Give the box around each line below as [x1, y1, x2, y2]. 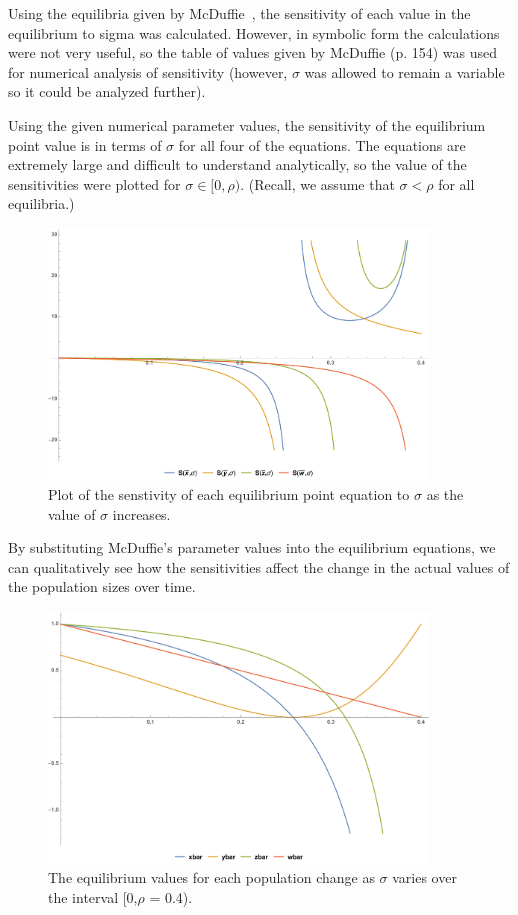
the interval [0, [48, 886, 138, 907]
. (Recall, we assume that [240, 173, 395, 194]
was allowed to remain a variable [304, 61, 505, 82]
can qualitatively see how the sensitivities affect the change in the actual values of [8, 556, 510, 577]
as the [426, 484, 464, 505]
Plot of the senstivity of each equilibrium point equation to [48, 484, 410, 505]
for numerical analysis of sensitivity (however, [8, 61, 288, 82]
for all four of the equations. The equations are [178, 134, 466, 155]
